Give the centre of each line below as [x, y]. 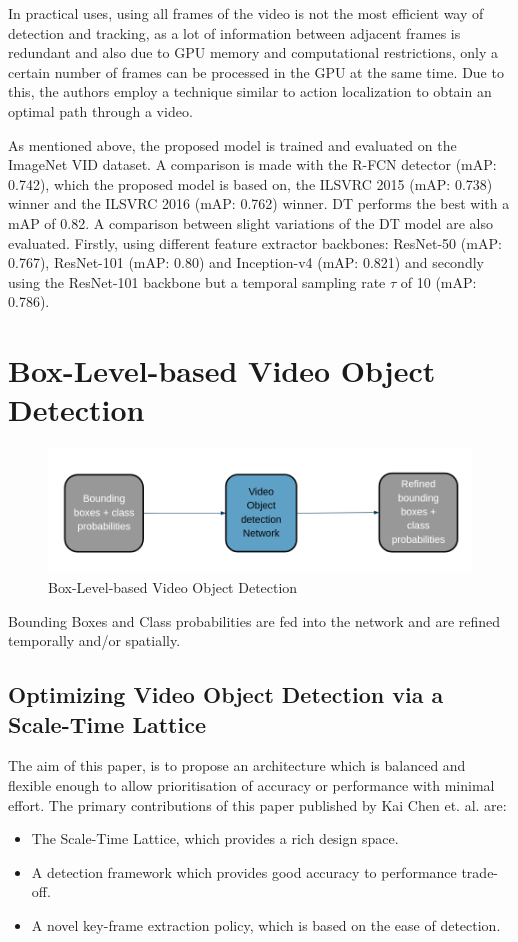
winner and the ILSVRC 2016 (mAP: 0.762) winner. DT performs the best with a [259, 203]
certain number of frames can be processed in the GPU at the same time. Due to [256, 71]
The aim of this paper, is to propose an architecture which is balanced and [237, 765]
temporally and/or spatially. [94, 640]
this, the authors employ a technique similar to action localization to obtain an [250, 91]
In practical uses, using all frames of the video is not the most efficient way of [246, 13]
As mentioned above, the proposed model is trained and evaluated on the [232, 144]
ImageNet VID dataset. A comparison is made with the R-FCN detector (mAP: [252, 164]
